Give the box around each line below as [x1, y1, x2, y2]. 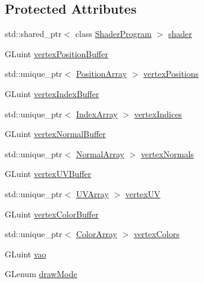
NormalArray [76, 147, 124, 160]
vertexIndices [134, 107, 182, 120]
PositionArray [76, 67, 127, 80]
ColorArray [76, 228, 117, 240]
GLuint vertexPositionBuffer [5, 47, 108, 60]
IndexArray [76, 107, 118, 120]
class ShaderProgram [75, 27, 152, 40]
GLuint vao [5, 247, 46, 260]
